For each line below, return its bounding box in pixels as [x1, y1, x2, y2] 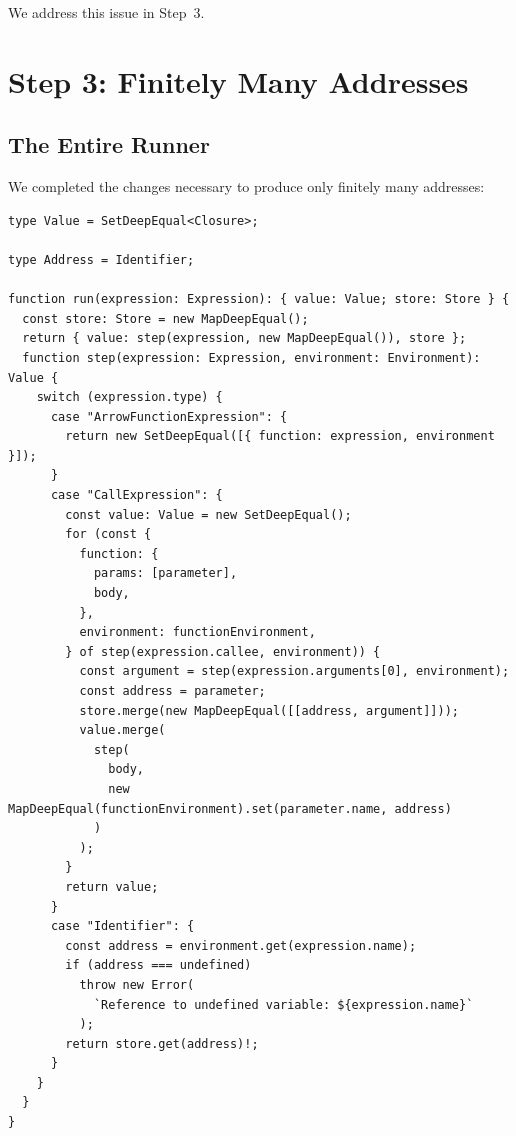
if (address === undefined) [65, 958, 252, 973]
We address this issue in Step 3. [8, 2, 205, 22]
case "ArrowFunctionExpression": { [50, 409, 288, 424]
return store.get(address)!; [65, 1036, 259, 1051]
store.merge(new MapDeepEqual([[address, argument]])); [79, 703, 460, 718]
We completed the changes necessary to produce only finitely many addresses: [8, 176, 485, 197]
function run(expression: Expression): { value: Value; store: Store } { [8, 292, 510, 307]
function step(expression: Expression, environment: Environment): [22, 350, 481, 365]
